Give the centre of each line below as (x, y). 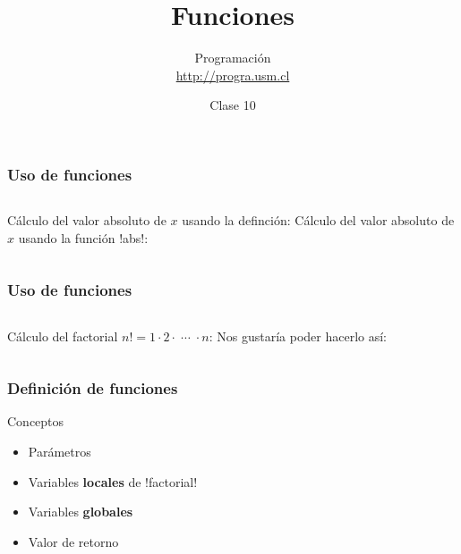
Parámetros (60, 452)
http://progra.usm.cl (233, 75)
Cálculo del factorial (63, 336)
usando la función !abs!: (83, 237)
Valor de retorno (73, 541)
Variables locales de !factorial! (113, 481)
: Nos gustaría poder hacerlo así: (298, 336)
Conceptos (36, 421)
